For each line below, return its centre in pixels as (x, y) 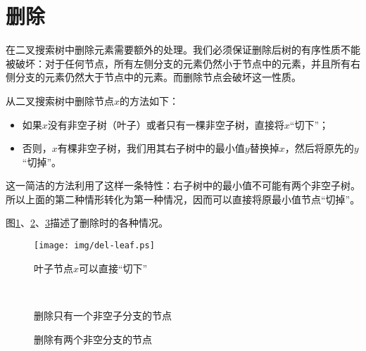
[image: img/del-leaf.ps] (94, 246)
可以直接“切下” (113, 268)
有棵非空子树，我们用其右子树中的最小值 (151, 148)
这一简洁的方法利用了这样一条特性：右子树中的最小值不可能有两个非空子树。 (183, 185)
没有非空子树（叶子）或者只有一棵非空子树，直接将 (166, 124)
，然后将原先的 (319, 148)
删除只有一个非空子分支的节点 (103, 315)
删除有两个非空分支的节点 (93, 339)
